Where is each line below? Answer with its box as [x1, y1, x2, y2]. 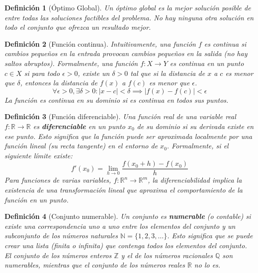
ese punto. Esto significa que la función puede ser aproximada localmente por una [4, 131, 253, 141]
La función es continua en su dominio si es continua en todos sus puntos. [4, 94, 229, 105]
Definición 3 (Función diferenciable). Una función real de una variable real [4, 111, 236, 122]
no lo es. [194, 260, 221, 270]
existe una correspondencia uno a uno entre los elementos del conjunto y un [4, 220, 236, 231]
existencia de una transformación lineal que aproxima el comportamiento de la [4, 184, 243, 195]
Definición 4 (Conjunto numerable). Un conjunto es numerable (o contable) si [4, 211, 251, 221]
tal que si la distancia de [130, 68, 205, 78]
